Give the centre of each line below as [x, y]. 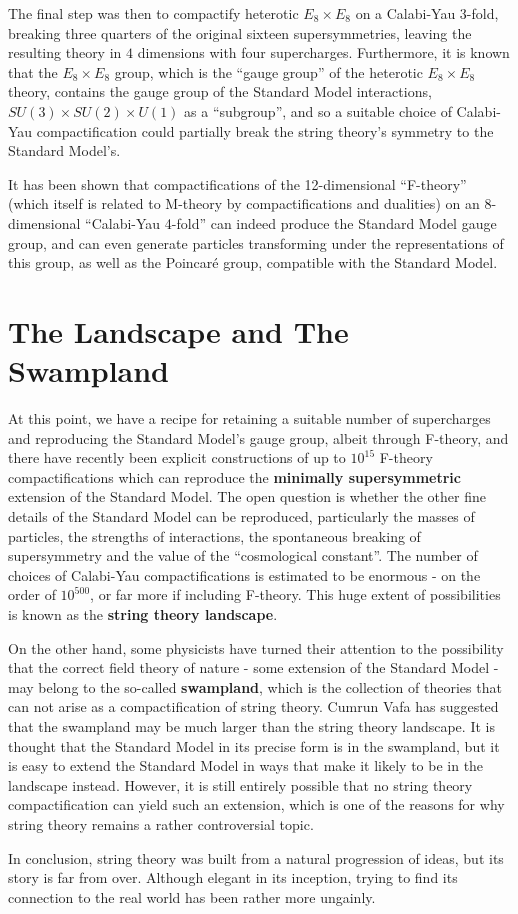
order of [32, 594]
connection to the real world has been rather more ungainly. [192, 896]
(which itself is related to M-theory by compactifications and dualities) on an [244, 203]
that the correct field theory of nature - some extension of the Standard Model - [253, 667]
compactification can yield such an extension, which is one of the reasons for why [256, 804]
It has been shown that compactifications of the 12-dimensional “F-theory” [237, 183]
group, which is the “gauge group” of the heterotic [268, 71]
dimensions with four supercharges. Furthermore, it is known [323, 52]
